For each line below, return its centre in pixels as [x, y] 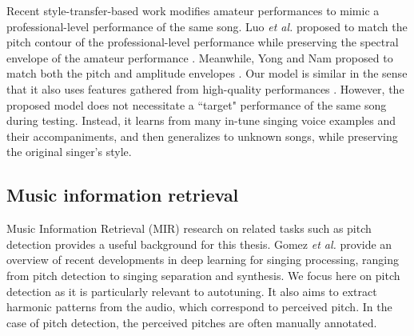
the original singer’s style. [69, 152]
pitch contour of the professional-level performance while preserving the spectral [203, 42]
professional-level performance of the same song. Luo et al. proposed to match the [207, 26]
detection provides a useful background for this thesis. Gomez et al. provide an [199, 244]
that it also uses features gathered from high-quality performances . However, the [205, 88]
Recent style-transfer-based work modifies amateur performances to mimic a [193, 10]
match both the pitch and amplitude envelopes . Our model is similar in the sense [207, 73]
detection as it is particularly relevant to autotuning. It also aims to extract [192, 291]
